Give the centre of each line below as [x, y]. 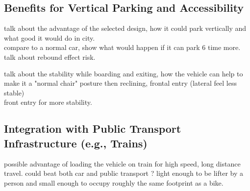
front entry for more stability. [48, 102]
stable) [14, 92]
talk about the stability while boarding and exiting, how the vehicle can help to [124, 73]
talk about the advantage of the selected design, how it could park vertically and [125, 28]
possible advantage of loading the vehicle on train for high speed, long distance [122, 163]
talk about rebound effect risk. [50, 57]
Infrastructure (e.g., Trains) [76, 143]
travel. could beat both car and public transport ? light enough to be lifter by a [124, 173]
